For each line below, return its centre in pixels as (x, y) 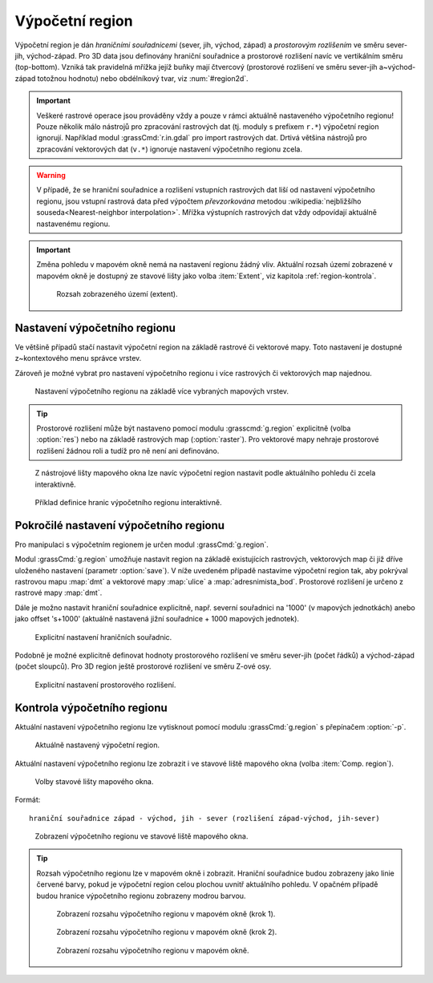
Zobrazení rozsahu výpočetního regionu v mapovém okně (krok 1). (166, 914)
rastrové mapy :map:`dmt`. (59, 593)
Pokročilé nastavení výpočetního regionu (119, 525)
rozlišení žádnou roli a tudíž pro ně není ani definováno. (128, 451)
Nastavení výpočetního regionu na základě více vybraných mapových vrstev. (162, 391)
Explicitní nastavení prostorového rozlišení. (105, 685)
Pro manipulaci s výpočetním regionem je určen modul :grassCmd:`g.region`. (142, 544)
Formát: (28, 800)
